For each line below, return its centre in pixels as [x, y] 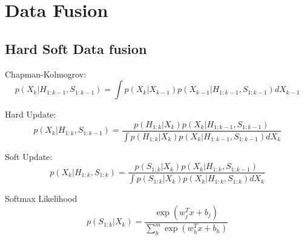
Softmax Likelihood [41, 198]
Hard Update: [31, 114]
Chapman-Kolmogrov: [46, 74]
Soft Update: [29, 156]
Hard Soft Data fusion [76, 48]
